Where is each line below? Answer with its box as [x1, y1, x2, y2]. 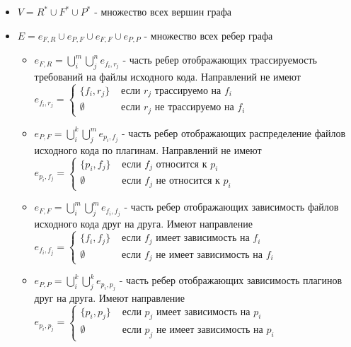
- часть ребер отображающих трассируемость [122, 52, 317, 67]
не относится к [156, 176, 220, 187]
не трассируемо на [154, 102, 234, 113]
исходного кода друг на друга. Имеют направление [34, 216, 253, 231]
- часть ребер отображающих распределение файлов [122, 125, 346, 140]
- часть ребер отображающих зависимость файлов [124, 199, 339, 214]
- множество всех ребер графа [144, 28, 273, 42]
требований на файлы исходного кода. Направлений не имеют [34, 69, 301, 83]
